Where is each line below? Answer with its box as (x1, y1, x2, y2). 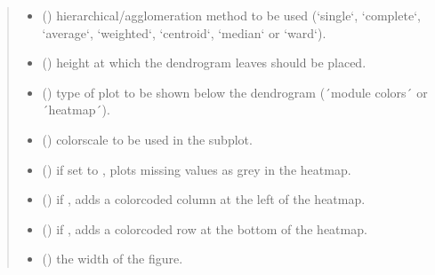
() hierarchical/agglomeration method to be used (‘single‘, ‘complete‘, (42, 6, 421, 24)
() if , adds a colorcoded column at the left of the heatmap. (42, 190, 366, 208)
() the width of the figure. (42, 249, 183, 268)
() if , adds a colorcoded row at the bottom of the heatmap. (42, 219, 367, 238)
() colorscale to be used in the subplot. (42, 130, 253, 148)
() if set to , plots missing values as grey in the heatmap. (42, 160, 351, 178)
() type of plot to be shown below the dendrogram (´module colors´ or (42, 82, 428, 101)
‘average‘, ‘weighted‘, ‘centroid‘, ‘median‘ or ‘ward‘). (42, 23, 326, 42)
